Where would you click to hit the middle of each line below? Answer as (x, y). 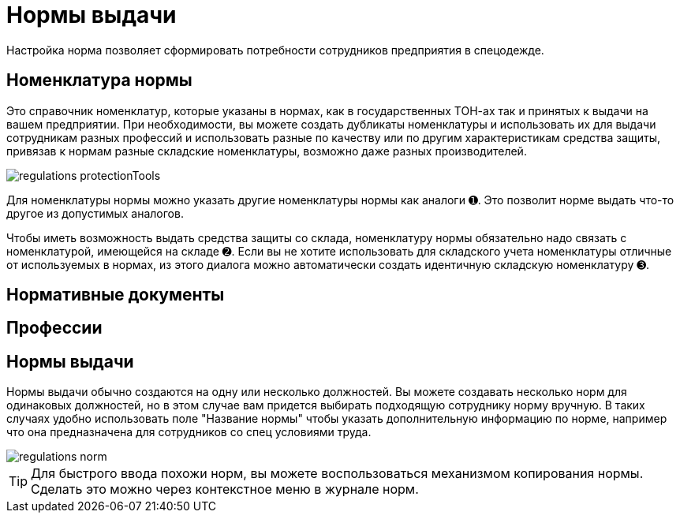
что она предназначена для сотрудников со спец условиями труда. (189, 432)
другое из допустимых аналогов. (95, 213)
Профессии (54, 328)
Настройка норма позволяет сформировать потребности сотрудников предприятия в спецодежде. (275, 50)
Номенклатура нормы (99, 80)
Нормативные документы (116, 295)
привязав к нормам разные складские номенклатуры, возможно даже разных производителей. (267, 151)
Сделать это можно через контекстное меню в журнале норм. (225, 489)
